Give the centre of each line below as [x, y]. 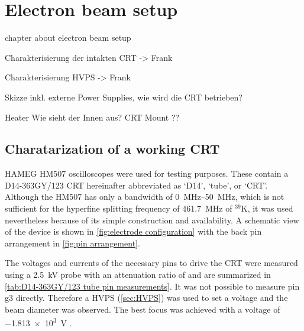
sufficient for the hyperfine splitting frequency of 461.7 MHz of [119, 208]
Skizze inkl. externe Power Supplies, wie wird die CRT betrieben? [124, 97]
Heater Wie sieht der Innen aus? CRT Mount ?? [92, 117]
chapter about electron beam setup [68, 38]
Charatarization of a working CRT [112, 149]
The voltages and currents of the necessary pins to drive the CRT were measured [151, 263]
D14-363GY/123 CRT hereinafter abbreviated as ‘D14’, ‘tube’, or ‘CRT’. [136, 185]
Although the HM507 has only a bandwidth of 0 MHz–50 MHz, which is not [145, 197]
